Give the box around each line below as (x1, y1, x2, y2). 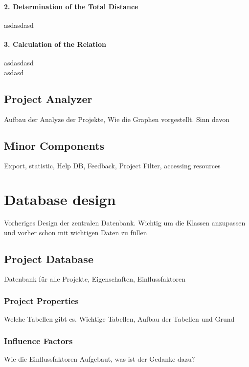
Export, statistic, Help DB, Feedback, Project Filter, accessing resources (4, 161, 221, 171)
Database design (4, 189, 116, 209)
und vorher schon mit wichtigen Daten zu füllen (4, 227, 147, 237)
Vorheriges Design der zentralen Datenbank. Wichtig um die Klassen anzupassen (4, 218, 246, 228)
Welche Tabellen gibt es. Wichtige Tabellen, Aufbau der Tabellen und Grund (4, 314, 235, 324)
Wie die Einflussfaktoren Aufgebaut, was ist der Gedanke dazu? (4, 354, 195, 364)
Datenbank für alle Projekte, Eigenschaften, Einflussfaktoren (4, 274, 186, 284)
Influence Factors (4, 334, 73, 347)
